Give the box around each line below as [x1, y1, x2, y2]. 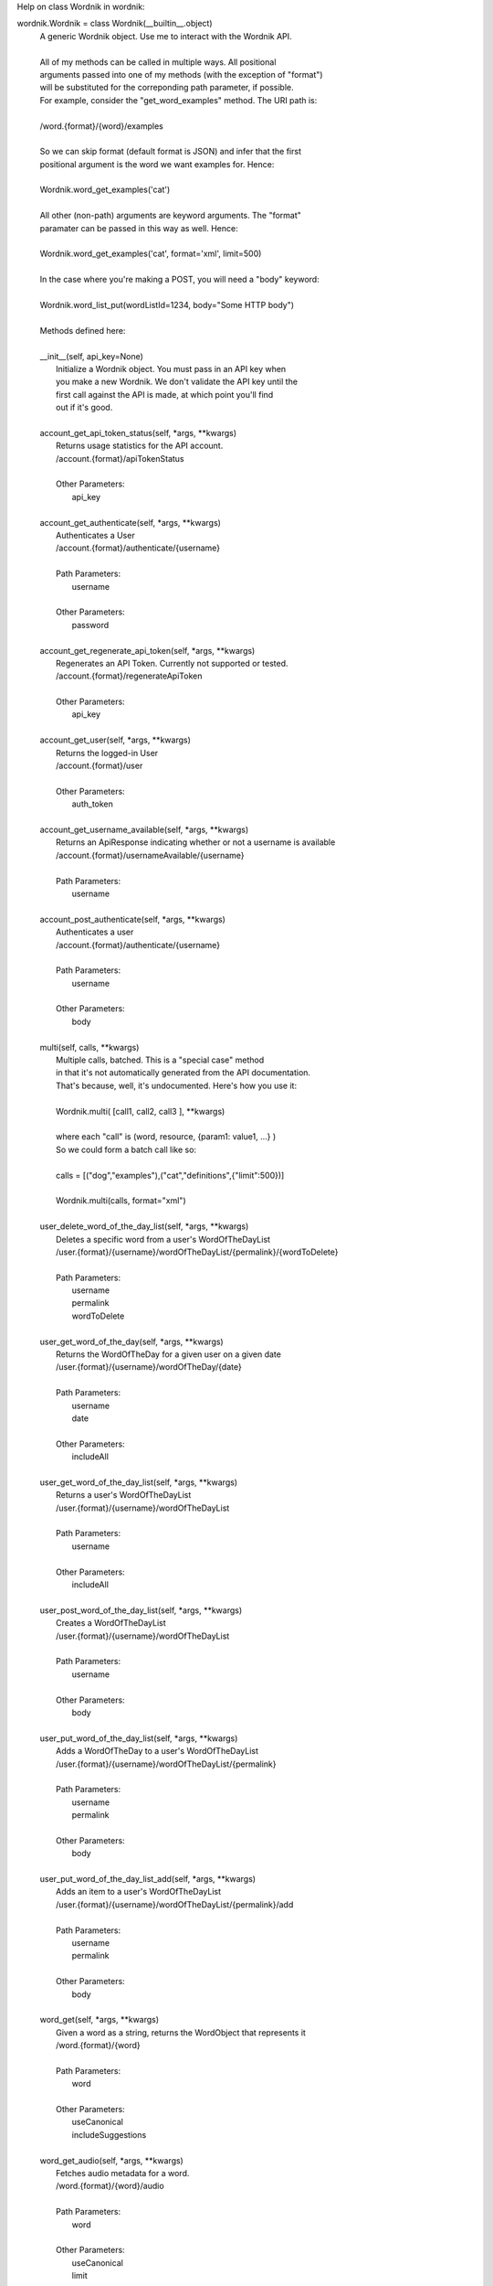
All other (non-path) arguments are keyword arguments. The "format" [39, 210, 301, 221]
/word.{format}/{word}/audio [56, 2181, 164, 2192]
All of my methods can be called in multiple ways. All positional [39, 56, 277, 68]
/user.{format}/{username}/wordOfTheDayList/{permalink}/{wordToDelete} [56, 1246, 339, 1257]
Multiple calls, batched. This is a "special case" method [56, 1054, 265, 1065]
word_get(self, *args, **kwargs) [39, 2014, 160, 2025]
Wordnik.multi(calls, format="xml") [56, 1195, 186, 1206]
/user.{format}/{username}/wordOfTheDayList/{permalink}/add [56, 1898, 294, 1910]
